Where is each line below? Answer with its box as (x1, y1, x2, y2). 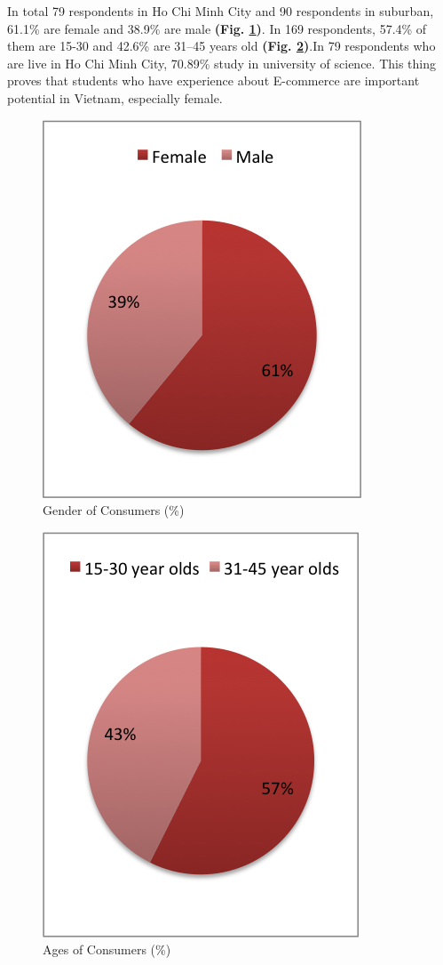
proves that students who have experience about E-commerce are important (7, 71, 420, 90)
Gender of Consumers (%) (43, 501, 185, 519)
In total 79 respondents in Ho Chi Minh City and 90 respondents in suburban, (7, 2, 434, 20)
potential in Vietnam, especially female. (7, 88, 223, 107)
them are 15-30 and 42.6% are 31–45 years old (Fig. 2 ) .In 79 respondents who (7, 36, 436, 55)
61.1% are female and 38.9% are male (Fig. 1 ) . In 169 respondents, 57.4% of (7, 19, 427, 37)
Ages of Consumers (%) (43, 940, 171, 959)
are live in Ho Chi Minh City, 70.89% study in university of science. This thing (7, 53, 437, 72)
